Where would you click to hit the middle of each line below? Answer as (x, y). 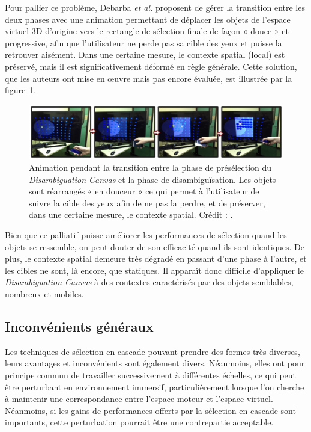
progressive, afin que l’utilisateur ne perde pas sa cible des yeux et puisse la (143, 42)
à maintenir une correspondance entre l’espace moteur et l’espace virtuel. (139, 399)
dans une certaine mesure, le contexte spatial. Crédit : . (131, 214)
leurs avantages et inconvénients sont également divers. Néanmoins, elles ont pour (155, 363)
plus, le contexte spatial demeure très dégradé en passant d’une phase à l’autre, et (156, 258)
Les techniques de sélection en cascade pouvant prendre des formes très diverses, (152, 351)
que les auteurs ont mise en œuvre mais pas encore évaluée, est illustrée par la (149, 78)
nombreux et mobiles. (44, 293)
